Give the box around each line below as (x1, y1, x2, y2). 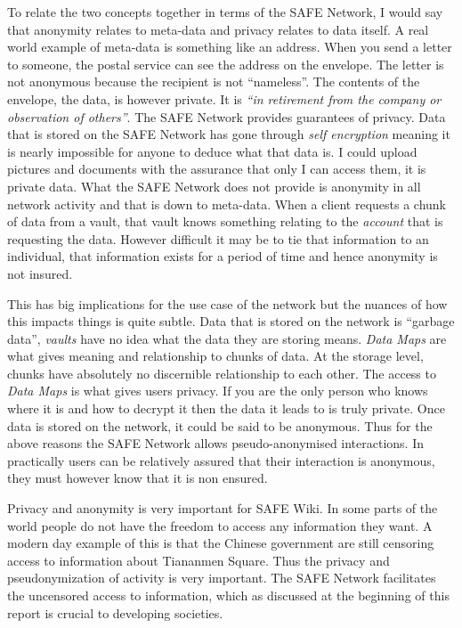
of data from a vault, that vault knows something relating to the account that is (7, 212, 443, 231)
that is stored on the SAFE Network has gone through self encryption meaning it (7, 125, 450, 143)
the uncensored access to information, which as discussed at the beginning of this (7, 586, 450, 604)
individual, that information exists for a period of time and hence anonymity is (7, 247, 438, 265)
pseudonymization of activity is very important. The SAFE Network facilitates (7, 568, 436, 587)
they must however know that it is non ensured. (7, 469, 268, 487)
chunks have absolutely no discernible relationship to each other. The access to (7, 363, 436, 382)
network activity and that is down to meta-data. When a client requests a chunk (7, 194, 447, 213)
